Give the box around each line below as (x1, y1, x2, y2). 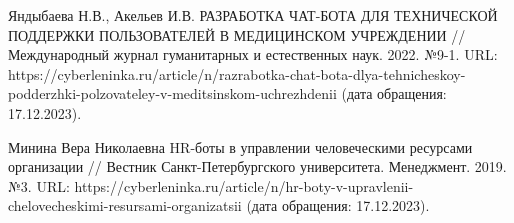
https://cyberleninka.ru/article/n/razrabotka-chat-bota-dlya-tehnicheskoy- (8, 63, 466, 84)
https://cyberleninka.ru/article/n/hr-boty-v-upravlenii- (74, 175, 414, 196)
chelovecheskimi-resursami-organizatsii (8, 195, 242, 216)
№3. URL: (8, 175, 70, 196)
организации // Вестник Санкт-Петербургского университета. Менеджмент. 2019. (8, 156, 507, 177)
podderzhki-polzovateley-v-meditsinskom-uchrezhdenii (8, 83, 337, 104)
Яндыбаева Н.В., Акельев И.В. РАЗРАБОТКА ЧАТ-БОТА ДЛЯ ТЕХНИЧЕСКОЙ (8, 5, 498, 25)
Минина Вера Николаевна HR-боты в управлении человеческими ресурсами (8, 136, 473, 157)
